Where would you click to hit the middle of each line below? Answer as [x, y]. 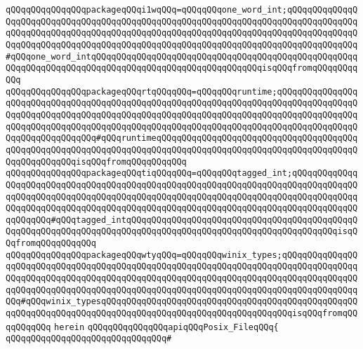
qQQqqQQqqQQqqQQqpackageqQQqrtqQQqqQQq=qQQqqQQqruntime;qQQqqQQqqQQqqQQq [182, 91]
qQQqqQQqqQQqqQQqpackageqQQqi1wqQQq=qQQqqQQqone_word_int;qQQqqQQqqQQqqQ [182, 10]
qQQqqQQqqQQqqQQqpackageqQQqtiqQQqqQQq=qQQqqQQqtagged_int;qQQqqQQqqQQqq [182, 173]
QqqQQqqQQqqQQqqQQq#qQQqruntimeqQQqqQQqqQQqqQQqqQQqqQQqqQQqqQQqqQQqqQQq [182, 138]
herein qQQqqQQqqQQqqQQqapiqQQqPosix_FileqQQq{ [166, 327]
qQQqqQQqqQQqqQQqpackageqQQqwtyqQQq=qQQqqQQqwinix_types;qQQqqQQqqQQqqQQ [182, 255]
